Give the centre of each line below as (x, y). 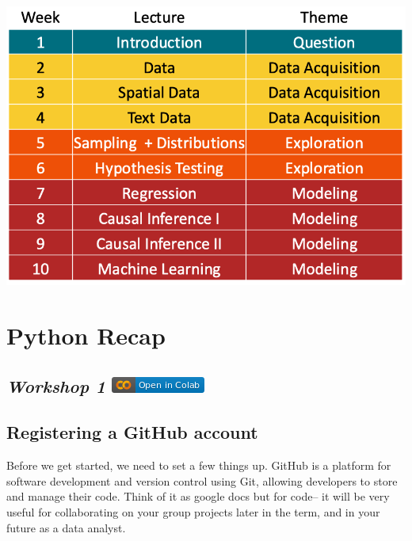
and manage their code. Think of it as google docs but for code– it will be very (198, 496)
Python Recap (86, 335)
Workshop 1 (56, 385)
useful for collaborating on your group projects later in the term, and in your (193, 512)
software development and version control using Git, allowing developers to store (202, 480)
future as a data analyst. (66, 527)
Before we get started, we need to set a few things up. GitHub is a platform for (199, 465)
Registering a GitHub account (132, 432)
